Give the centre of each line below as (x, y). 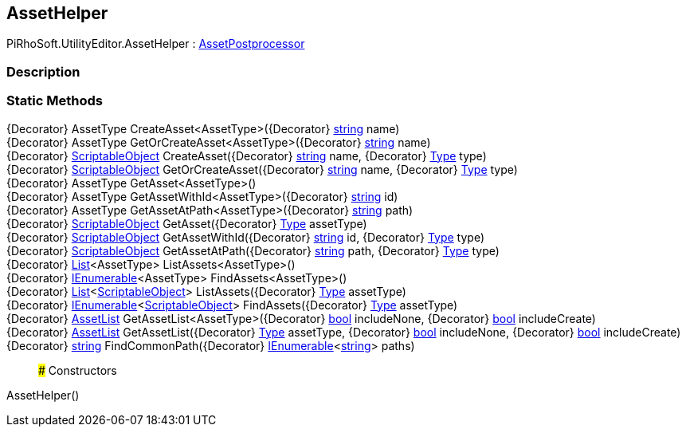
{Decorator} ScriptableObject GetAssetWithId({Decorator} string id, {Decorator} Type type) (246, 237)
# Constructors (78, 370)
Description (43, 71)
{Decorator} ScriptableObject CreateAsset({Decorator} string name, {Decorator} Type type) (247, 155)
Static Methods (55, 101)
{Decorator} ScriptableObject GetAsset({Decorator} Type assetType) (187, 223)
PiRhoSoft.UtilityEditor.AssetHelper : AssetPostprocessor (156, 44)
